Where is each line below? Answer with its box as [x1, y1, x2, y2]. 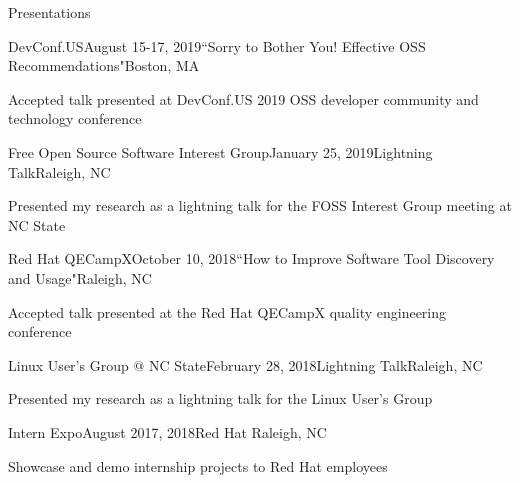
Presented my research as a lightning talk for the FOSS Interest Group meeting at [8, 195, 512, 216]
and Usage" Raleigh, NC [8, 267, 152, 288]
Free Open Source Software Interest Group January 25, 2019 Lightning [8, 141, 433, 162]
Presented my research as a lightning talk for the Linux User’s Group [8, 388, 433, 409]
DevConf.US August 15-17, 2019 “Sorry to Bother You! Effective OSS [8, 35, 426, 56]
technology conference [8, 108, 142, 129]
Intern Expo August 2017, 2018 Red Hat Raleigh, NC [8, 421, 327, 442]
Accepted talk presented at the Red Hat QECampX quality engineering [8, 301, 447, 322]
